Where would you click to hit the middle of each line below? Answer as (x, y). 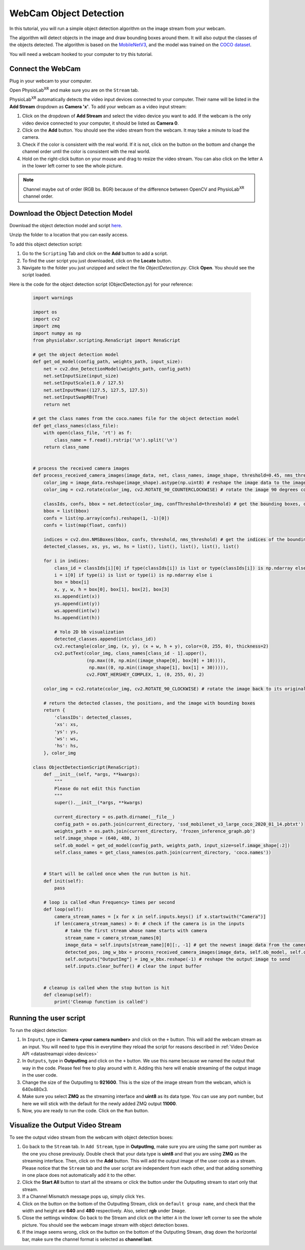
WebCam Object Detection (67, 13)
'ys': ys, (66, 731)
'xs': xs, (66, 725)
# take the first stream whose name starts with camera (136, 931)
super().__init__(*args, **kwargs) (99, 803)
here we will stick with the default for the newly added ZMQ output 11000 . (100, 1104)
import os (45, 312)
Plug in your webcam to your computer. (51, 81)
